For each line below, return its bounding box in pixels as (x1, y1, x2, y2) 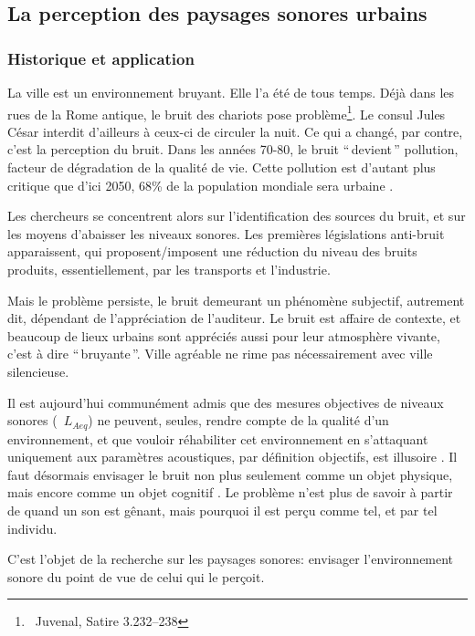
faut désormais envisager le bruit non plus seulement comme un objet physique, (7, 464, 453, 484)
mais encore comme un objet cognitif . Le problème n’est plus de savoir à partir (7, 483, 453, 502)
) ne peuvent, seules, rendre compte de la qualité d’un (88, 411, 389, 430)
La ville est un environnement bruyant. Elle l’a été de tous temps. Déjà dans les (7, 83, 455, 101)
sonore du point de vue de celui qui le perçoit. (7, 567, 265, 586)
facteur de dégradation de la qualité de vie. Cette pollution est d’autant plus (7, 158, 436, 177)
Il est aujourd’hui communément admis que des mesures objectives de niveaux (7, 392, 444, 412)
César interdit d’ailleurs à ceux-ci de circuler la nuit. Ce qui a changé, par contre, (7, 121, 463, 141)
